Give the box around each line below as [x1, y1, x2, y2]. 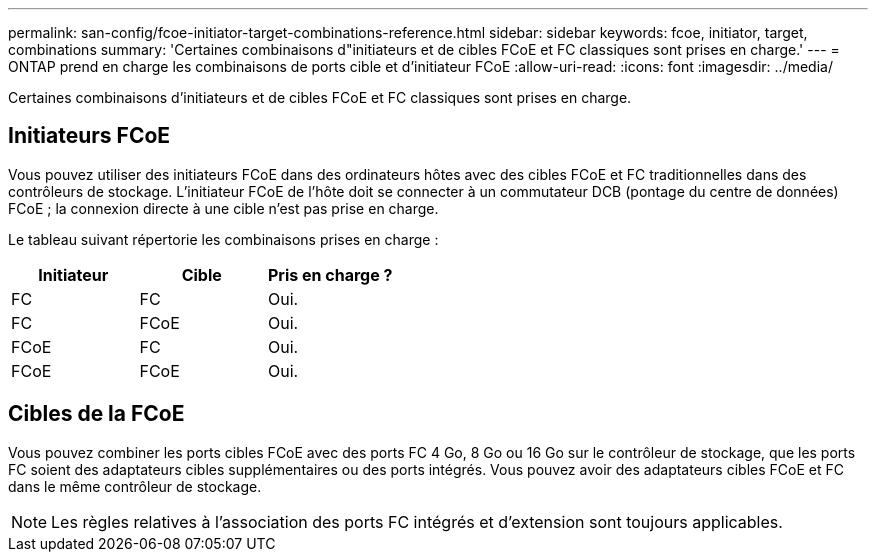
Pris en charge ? [267, 264, 393, 285]
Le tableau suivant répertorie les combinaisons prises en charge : [8, 230, 439, 248]
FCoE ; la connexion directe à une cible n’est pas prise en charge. [8, 199, 439, 217]
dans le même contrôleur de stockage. [8, 477, 262, 495]
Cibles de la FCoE [8, 401, 185, 427]
